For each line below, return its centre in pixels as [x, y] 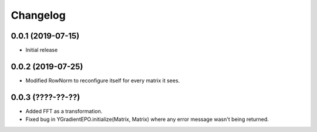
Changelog [38, 15]
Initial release [42, 50]
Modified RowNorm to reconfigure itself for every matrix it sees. [103, 80]
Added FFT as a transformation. [64, 111]
